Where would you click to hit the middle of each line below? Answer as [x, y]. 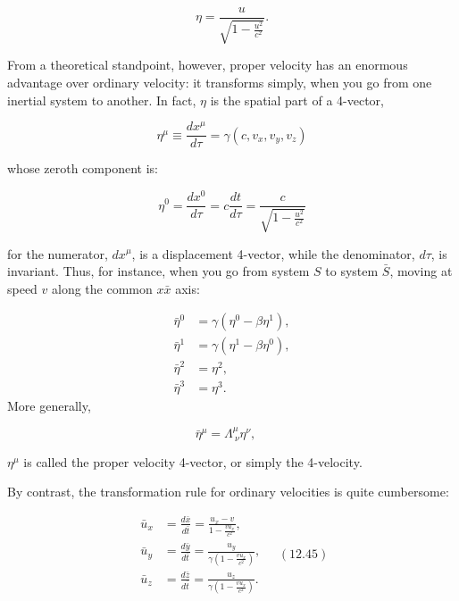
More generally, [49, 405]
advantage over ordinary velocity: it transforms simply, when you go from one [220, 83]
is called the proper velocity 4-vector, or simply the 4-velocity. [193, 461]
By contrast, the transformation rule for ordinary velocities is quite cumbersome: [228, 492]
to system [352, 271]
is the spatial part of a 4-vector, [297, 100]
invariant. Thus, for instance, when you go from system [159, 271]
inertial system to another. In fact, [102, 100]
